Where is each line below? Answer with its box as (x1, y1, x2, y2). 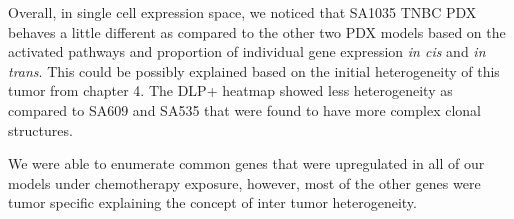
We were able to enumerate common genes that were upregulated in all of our (8, 153, 485, 174)
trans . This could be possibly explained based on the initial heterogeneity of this (8, 60, 500, 81)
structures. (8, 119, 73, 140)
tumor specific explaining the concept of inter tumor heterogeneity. (8, 192, 417, 213)
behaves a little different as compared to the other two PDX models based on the (8, 21, 506, 42)
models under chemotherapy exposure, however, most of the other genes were (8, 172, 481, 193)
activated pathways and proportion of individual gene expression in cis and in (8, 41, 486, 62)
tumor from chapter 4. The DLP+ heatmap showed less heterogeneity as (8, 80, 453, 101)
